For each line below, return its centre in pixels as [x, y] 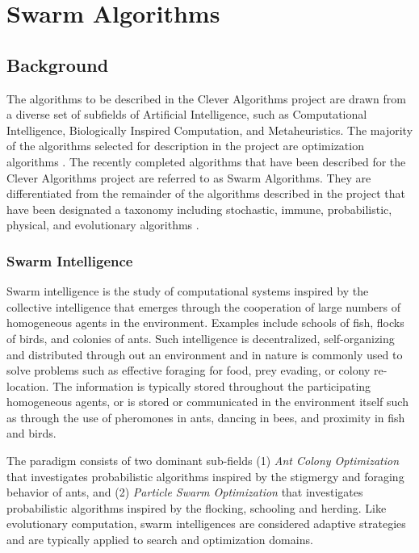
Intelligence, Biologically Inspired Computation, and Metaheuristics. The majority [210, 130]
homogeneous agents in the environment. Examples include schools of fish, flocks [205, 323]
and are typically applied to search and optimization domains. [160, 540]
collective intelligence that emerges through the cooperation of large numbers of [203, 306]
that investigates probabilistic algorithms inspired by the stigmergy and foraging [205, 476]
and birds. [31, 433]
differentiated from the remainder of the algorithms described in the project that [206, 193]
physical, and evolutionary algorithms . [103, 225]
